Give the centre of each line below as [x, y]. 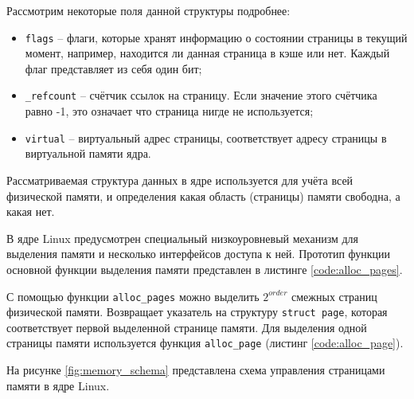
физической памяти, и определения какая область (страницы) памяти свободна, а [203, 196]
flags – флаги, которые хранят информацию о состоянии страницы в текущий [216, 37]
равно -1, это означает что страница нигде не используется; [169, 111]
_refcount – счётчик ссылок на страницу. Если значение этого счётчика [201, 95]
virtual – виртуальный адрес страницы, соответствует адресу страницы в [206, 137]
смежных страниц [334, 296]
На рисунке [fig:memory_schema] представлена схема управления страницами [196, 370]
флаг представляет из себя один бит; [113, 68]
